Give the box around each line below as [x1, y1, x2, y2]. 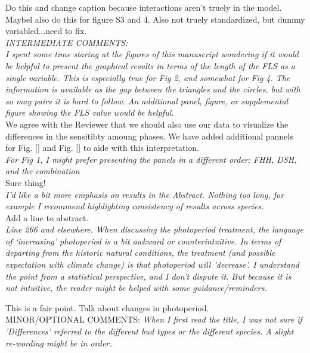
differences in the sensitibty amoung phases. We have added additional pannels [5, 129, 293, 142]
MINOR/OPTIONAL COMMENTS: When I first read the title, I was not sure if [5, 313, 302, 326]
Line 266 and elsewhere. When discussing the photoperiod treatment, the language [5, 223, 303, 236]
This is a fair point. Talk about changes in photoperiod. [5, 301, 209, 314]
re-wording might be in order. [5, 336, 112, 349]
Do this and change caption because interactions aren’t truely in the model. [5, 1, 282, 13]
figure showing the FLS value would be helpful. [5, 106, 174, 119]
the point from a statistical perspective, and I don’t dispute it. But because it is [5, 270, 292, 282]
